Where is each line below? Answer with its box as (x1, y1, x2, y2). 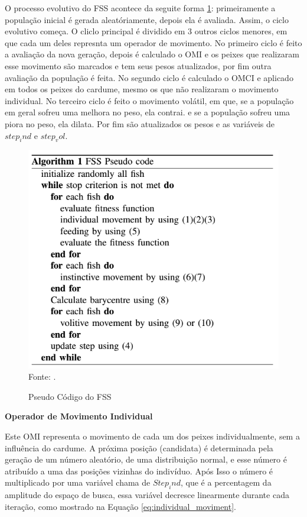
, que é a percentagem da (181, 476, 272, 489)
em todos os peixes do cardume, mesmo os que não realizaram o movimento (5, 83, 279, 95)
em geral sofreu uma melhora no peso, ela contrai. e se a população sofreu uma (5, 106, 290, 118)
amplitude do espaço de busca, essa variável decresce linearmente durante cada (5, 489, 289, 501)
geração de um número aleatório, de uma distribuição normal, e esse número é (5, 453, 287, 466)
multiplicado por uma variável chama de (5, 476, 151, 489)
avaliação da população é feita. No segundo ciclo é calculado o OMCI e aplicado (5, 71, 293, 83)
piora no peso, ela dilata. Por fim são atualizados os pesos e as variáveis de (5, 117, 275, 130)
